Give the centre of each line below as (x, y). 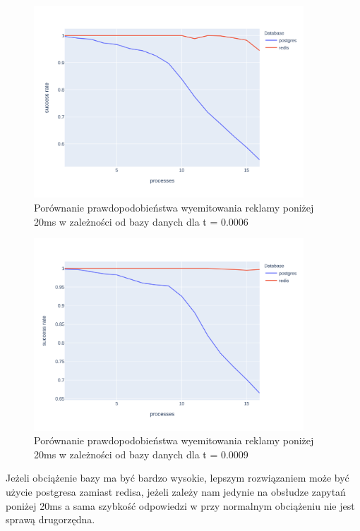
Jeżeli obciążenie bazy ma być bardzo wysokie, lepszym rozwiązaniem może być (178, 478)
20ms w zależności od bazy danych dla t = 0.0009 (141, 454)
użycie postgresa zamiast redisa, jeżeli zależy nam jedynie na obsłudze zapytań (176, 491)
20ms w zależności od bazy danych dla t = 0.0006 (141, 221)
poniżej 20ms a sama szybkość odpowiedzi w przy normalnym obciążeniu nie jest (180, 505)
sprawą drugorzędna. (50, 519)
